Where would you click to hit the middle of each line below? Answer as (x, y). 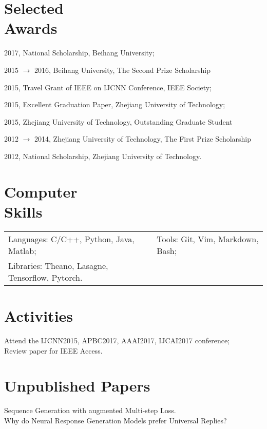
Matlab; (22, 250)
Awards (31, 28)
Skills (23, 211)
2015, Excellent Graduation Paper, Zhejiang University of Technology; (115, 104)
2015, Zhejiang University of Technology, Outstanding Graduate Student (118, 121)
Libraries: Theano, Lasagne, (58, 265)
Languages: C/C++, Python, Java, (71, 239)
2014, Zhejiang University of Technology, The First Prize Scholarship (143, 139)
